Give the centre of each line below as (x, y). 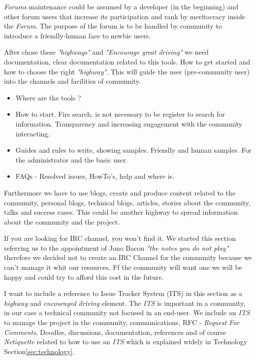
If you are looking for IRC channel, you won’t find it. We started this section (120, 238)
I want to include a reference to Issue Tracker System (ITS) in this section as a (123, 293)
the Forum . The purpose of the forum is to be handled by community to (113, 26)
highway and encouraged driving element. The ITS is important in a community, (125, 303)
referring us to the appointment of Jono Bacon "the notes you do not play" (116, 247)
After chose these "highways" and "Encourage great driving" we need (106, 52)
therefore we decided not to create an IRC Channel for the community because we (128, 257)
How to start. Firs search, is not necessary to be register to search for (120, 114)
